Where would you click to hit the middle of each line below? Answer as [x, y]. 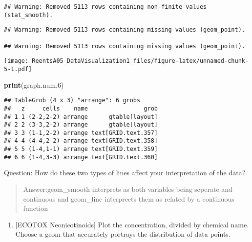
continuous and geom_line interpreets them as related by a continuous [129, 198]
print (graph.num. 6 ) [34, 84]
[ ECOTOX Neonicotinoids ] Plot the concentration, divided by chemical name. [132, 224]
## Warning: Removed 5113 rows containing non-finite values [105, 7]
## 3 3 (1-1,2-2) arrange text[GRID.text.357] [81, 133]
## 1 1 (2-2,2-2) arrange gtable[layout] [81, 117]
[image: [16, 61]
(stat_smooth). [29, 15]
